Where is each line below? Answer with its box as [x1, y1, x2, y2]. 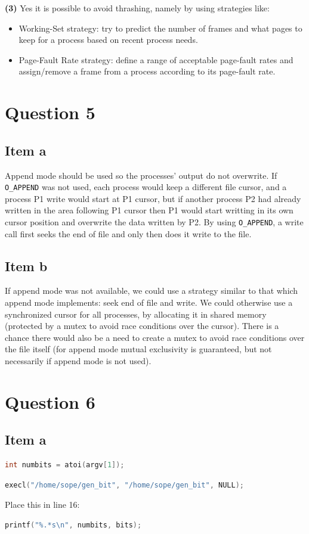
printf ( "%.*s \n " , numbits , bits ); [5, 520, 142, 529]
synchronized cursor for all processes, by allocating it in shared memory [5, 308, 267, 320]
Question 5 [5, 100, 95, 125]
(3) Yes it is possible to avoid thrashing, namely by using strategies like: [5, 2, 270, 14]
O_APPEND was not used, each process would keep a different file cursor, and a [5, 181, 287, 193]
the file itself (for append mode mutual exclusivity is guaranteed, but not [5, 343, 272, 355]
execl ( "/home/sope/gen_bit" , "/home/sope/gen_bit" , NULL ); [5, 480, 244, 489]
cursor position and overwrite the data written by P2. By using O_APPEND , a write [5, 215, 304, 228]
